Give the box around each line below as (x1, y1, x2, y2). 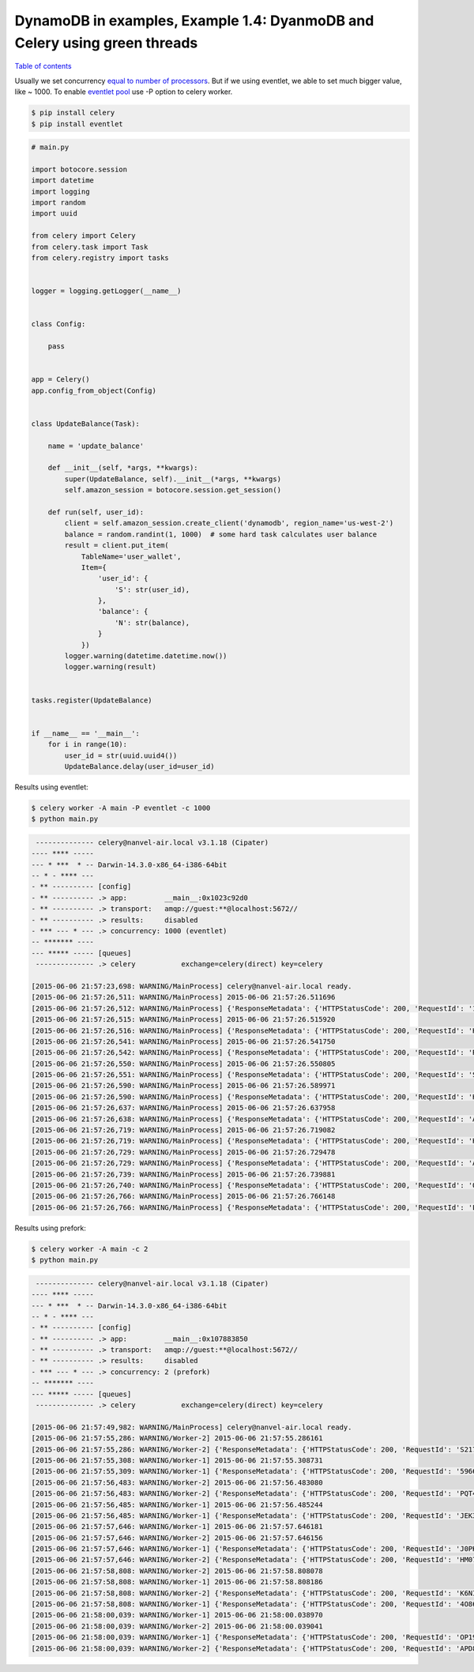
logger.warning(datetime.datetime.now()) (64, 652, 228, 661)
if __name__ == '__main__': (31, 729, 140, 738)
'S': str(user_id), (115, 585, 190, 594)
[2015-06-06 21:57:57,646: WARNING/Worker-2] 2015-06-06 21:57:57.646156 (31, 1533, 323, 1542)
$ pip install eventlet (31, 119, 124, 128)
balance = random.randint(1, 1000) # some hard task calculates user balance (64, 529, 378, 539)
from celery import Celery (31, 232, 136, 240)
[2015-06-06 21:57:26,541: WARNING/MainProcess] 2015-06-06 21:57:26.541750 (31, 1037, 336, 1046)
